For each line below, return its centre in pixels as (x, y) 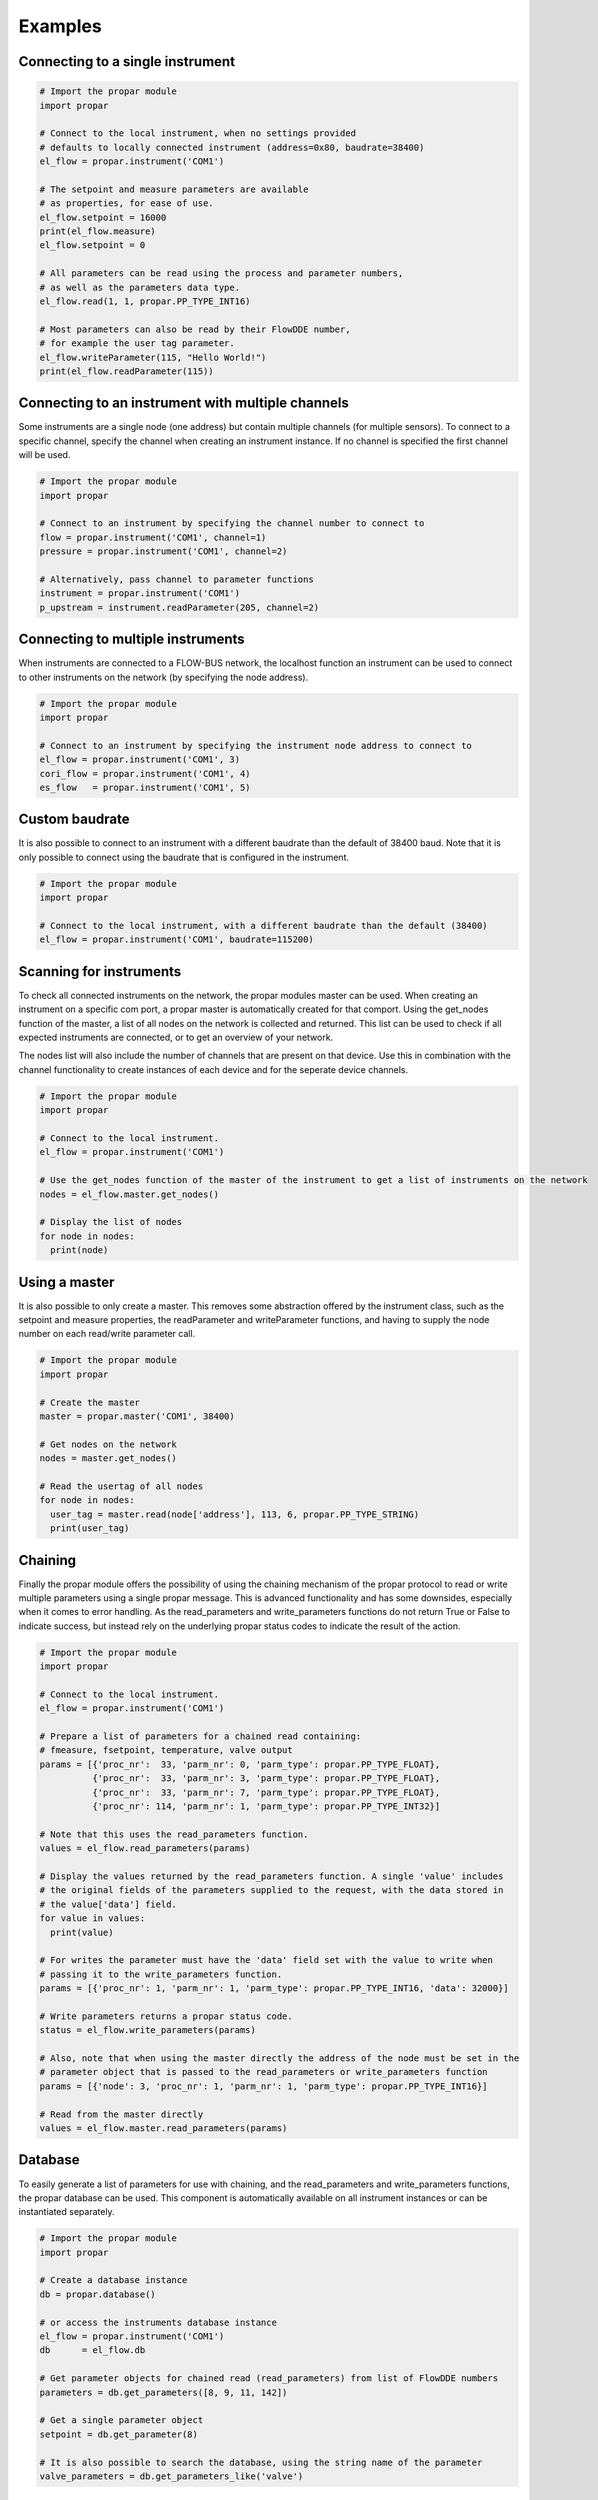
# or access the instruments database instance (158, 2322)
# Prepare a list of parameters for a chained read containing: (200, 1736)
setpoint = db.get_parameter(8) (119, 2434)
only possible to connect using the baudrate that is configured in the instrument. (184, 857)
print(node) (79, 1250)
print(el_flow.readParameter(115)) (126, 371)
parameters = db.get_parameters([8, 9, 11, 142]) (163, 2392)
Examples (60, 26)
